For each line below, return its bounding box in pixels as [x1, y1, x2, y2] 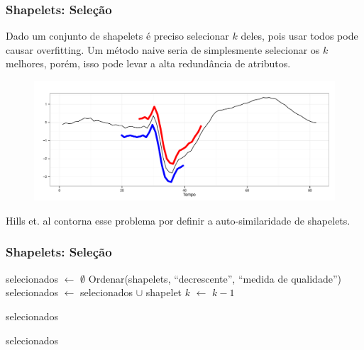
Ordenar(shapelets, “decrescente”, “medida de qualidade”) [88, 271, 341, 286]
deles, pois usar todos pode [241, 28, 358, 43]
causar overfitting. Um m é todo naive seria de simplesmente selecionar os [6, 42, 320, 57]
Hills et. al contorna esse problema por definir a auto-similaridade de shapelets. [6, 213, 351, 227]
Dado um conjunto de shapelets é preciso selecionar [6, 28, 229, 43]
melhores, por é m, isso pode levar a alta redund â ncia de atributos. [6, 56, 291, 71]
